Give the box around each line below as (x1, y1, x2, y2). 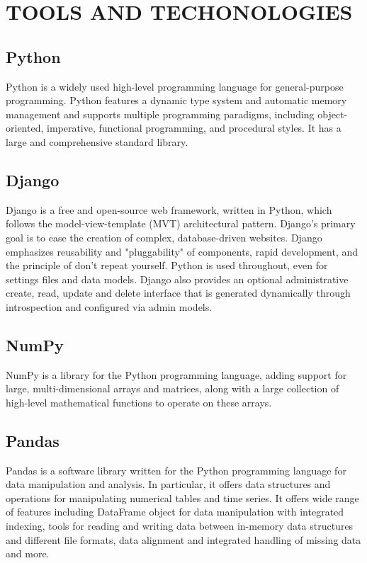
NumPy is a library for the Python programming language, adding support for (6, 367, 347, 382)
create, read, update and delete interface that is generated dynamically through (6, 285, 351, 300)
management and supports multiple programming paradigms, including (6, 106, 315, 121)
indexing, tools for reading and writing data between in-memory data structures (6, 518, 354, 533)
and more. (6, 546, 50, 561)
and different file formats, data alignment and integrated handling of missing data (6, 532, 361, 547)
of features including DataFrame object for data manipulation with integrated (6, 504, 344, 519)
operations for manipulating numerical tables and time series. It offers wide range (6, 490, 359, 505)
